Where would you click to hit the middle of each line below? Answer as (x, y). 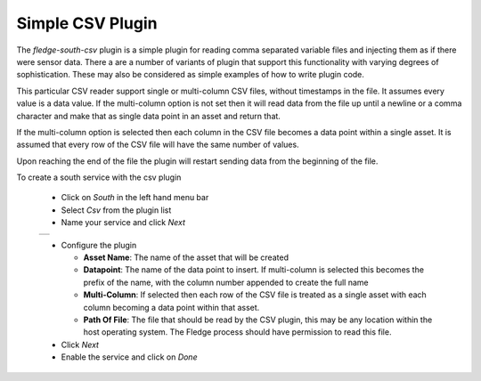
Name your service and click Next (123, 223)
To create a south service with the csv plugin (99, 177)
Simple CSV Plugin (87, 23)
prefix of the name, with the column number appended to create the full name (226, 282)
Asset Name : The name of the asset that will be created (186, 257)
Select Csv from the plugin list (116, 210)
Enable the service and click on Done (129, 357)
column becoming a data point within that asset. (171, 307)
